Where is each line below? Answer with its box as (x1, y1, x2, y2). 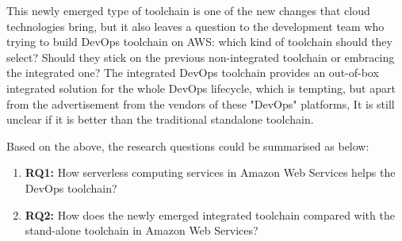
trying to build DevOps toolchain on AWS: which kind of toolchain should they (6, 33, 392, 50)
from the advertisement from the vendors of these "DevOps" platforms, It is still (6, 95, 395, 112)
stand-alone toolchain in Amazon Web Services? (25, 222, 258, 239)
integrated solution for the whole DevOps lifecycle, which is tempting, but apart (6, 79, 396, 96)
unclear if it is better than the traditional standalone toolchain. (6, 111, 314, 128)
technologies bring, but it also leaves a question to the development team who (6, 17, 385, 34)
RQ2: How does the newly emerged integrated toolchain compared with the (25, 206, 395, 223)
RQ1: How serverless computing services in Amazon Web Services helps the (25, 164, 396, 181)
